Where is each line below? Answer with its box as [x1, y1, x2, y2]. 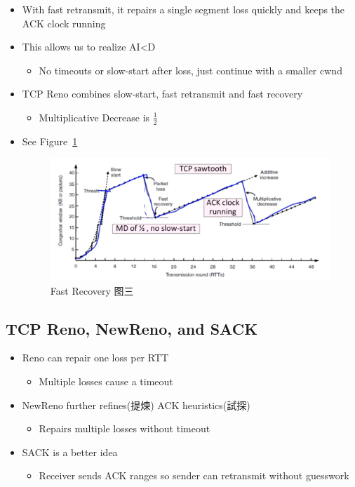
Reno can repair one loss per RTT [22, 350, 169, 365]
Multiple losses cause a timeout [39, 374, 173, 389]
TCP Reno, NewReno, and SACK [6, 317, 258, 339]
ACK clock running [22, 15, 106, 30]
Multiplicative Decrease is [39, 109, 150, 124]
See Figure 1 [22, 133, 78, 148]
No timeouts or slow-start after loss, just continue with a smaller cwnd [39, 62, 342, 77]
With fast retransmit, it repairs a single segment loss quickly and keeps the [22, 2, 345, 16]
